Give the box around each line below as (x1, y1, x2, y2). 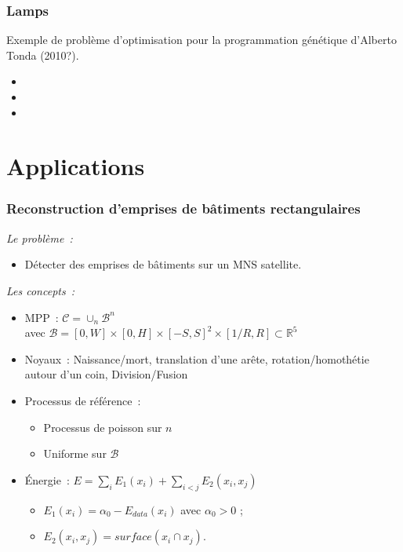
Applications (6, 150, 145, 182)
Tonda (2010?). (6, 46, 79, 63)
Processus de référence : (24, 392, 141, 408)
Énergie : (24, 471, 70, 488)
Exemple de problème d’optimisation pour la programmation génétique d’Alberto (6, 31, 397, 48)
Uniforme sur (43, 445, 107, 462)
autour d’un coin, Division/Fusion (24, 366, 188, 382)
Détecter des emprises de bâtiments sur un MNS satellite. (24, 256, 302, 272)
